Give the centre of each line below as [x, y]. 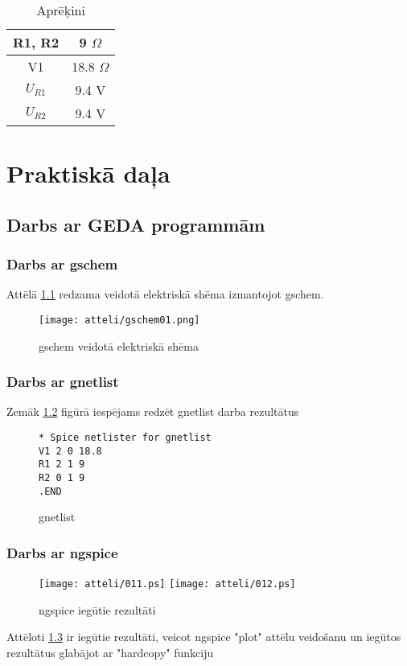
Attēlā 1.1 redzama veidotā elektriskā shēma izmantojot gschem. [165, 294]
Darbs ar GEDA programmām [136, 224]
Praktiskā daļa [88, 173]
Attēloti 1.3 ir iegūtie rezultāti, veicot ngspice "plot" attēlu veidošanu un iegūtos [204, 637]
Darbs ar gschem [62, 264]
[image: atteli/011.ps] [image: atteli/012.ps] [167, 584]
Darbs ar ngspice [62, 552]
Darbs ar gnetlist [63, 382]
